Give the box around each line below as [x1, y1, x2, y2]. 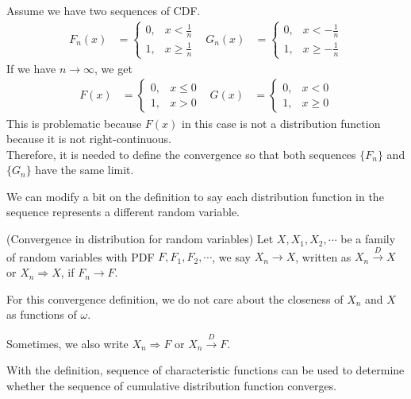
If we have [6, 60, 56, 76]
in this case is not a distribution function [182, 114, 381, 131]
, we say [212, 248, 251, 265]
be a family [340, 230, 396, 247]
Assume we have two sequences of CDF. [6, 2, 201, 18]
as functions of [6, 306, 77, 323]
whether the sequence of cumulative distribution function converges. [6, 377, 337, 393]
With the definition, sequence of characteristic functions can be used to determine [6, 362, 405, 378]
